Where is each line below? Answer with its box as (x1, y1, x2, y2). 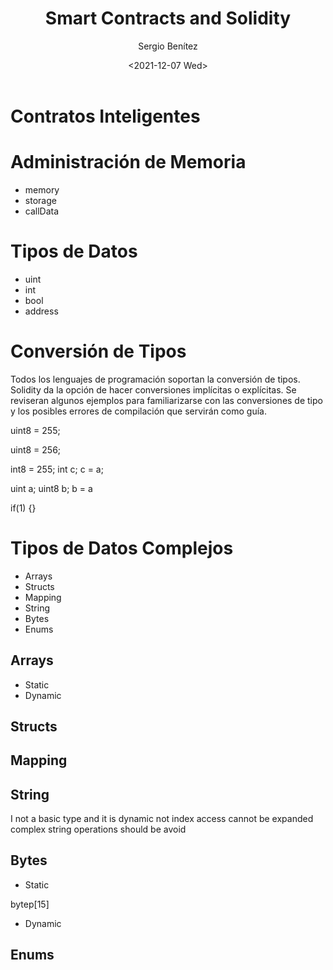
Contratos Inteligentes (10, 105, 201, 127)
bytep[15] (10, 898, 50, 910)
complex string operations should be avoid (10, 823, 187, 836)
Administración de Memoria (10, 151, 247, 174)
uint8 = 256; (10, 443, 62, 456)
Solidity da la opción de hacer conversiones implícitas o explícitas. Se (10, 383, 297, 396)
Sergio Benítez (138, 40, 198, 52)
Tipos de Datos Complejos (10, 537, 234, 559)
